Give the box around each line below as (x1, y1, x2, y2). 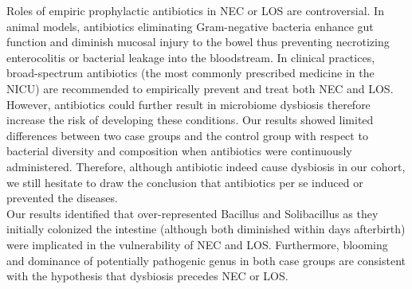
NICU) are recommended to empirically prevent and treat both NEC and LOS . (6, 80, 394, 96)
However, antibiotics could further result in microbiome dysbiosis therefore (6, 96, 371, 112)
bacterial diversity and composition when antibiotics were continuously (6, 143, 352, 159)
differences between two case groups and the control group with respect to (6, 127, 368, 143)
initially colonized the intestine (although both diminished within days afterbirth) (6, 221, 406, 237)
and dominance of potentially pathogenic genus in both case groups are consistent (6, 252, 406, 268)
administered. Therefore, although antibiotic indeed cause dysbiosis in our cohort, (6, 158, 406, 174)
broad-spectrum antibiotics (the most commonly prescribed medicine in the (6, 64, 375, 81)
